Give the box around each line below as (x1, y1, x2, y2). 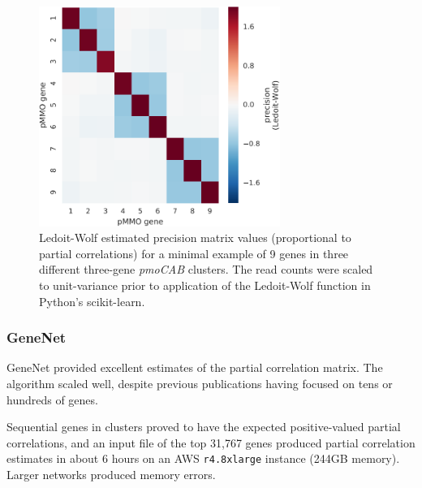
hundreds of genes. (6, 391, 98, 408)
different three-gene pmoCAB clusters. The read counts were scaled (39, 261, 373, 278)
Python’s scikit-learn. (39, 292, 145, 309)
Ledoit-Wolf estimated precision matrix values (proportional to (39, 229, 351, 246)
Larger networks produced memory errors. (6, 466, 216, 483)
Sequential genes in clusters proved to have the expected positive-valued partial (6, 418, 401, 435)
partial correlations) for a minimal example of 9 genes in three (39, 244, 349, 261)
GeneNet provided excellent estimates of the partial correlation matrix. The (6, 359, 383, 376)
